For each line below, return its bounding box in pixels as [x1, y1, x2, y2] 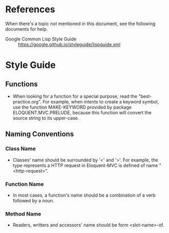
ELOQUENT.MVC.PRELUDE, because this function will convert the [12, 109, 152, 116]
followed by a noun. [12, 197, 55, 203]
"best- [138, 93, 152, 99]
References [5, 4, 55, 15]
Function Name [5, 180, 44, 187]
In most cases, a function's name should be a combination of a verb [12, 192, 156, 198]
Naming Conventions [5, 130, 74, 139]
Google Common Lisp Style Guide [5, 36, 77, 42]
